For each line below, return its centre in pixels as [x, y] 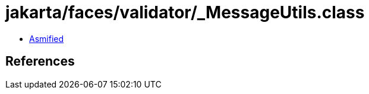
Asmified [47, 38]
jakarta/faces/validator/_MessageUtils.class [185, 12]
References [40, 61]
